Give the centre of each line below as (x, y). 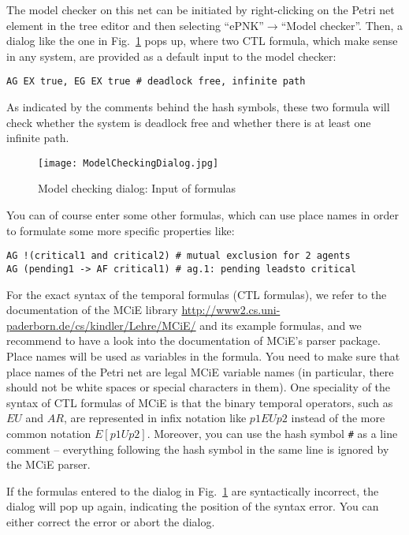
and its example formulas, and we (281, 325)
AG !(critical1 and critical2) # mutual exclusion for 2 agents (178, 256)
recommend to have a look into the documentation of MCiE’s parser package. (193, 340)
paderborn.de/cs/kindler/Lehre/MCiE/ (101, 325)
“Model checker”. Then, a (342, 25)
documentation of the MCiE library (92, 310)
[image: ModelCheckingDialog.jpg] (128, 163)
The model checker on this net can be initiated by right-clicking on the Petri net (201, 9)
